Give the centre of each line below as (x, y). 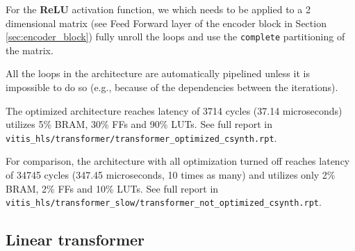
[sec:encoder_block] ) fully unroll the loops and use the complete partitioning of (175, 37)
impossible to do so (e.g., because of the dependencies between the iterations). (172, 87)
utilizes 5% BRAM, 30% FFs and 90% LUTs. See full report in (139, 124)
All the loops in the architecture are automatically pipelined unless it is (158, 73)
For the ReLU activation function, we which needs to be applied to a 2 (158, 9)
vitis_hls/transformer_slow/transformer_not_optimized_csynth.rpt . (164, 202)
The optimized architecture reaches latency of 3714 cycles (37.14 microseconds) (174, 110)
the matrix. (30, 50)
